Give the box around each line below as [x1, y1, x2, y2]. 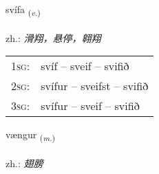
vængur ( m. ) [6, 127, 56, 144]
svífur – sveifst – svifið [41, 78, 149, 94]
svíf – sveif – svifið [41, 58, 129, 74]
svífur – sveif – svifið [41, 98, 140, 114]
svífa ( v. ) [6, 2, 41, 18]
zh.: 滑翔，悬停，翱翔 [6, 30, 101, 45]
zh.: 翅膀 [6, 156, 43, 171]
